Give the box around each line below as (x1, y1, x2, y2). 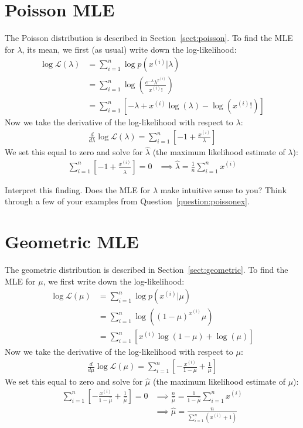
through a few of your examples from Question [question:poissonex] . (5, 195, 250, 207)
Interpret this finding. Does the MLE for (5, 183, 151, 196)
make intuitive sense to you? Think (160, 183, 287, 196)
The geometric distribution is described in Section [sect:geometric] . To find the (5, 263, 288, 276)
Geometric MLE (5, 230, 139, 254)
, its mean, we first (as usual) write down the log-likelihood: (22, 43, 237, 55)
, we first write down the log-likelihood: (43, 275, 185, 287)
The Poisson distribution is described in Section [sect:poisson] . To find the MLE (5, 32, 293, 44)
